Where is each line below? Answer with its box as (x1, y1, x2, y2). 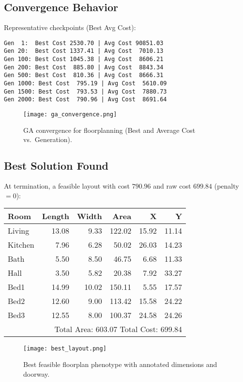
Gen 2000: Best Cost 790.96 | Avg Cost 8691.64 (4, 96, 167, 103)
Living (8, 225, 30, 237)
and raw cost (153, 181, 191, 191)
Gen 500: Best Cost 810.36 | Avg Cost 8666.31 (4, 72, 164, 79)
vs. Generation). (23, 134, 72, 144)
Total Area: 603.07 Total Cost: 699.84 (54, 323, 182, 335)
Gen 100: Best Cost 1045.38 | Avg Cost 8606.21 (4, 56, 164, 63)
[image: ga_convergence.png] (23, 111, 117, 118)
